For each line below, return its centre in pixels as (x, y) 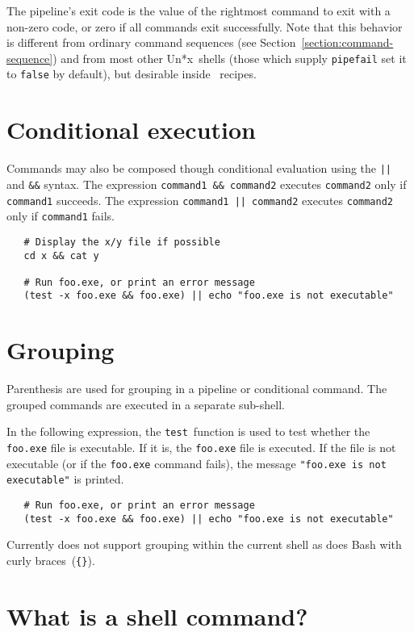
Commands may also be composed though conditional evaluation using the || (199, 168)
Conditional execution (131, 130)
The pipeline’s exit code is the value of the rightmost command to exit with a (199, 10)
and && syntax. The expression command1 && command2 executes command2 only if (207, 184)
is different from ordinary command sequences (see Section (151, 42)
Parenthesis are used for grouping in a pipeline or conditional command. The (197, 389)
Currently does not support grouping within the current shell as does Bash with (204, 544)
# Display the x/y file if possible (122, 242)
